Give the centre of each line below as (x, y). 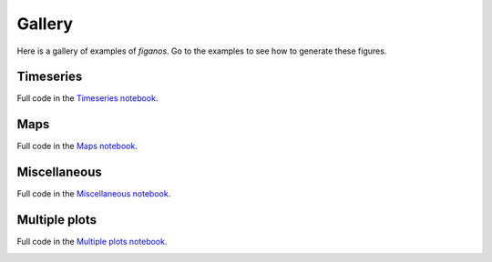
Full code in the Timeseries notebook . (87, 98)
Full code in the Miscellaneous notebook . (94, 194)
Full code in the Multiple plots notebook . (92, 242)
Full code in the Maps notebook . (77, 146)
